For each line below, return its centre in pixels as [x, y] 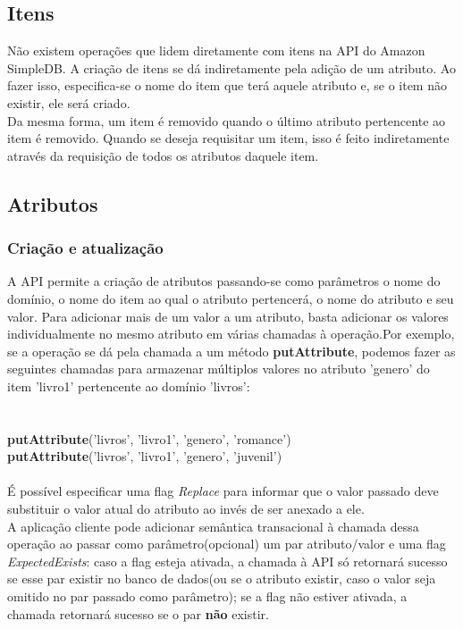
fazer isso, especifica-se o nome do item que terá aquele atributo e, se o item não [227, 85]
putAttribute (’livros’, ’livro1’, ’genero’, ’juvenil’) [145, 456]
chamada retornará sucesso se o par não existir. [138, 613]
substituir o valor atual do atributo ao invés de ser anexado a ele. [186, 509]
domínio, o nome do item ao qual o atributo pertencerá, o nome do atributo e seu [231, 298]
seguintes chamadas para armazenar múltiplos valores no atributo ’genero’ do [219, 369]
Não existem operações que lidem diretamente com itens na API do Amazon [216, 50]
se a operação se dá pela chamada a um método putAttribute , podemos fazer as [231, 351]
